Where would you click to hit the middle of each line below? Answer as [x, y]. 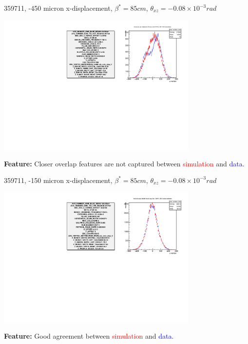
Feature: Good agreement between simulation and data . [89, 336]
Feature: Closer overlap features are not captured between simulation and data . [124, 164]
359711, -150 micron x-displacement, [58, 180]
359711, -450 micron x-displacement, [58, 8]
